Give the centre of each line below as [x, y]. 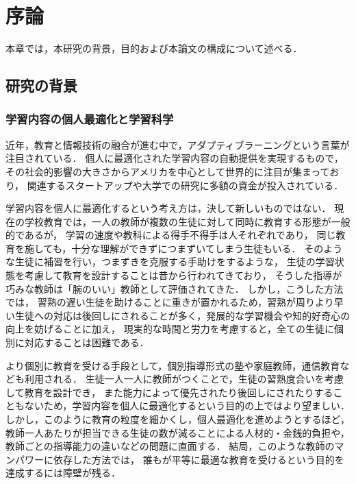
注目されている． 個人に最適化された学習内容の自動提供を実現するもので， [175, 158]
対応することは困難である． [87, 342]
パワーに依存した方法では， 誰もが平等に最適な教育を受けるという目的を [179, 459]
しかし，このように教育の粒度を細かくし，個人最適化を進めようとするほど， [178, 419]
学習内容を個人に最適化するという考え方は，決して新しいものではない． [168, 208]
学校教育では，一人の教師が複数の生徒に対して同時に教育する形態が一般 [187, 221]
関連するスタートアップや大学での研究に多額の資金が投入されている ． [185, 185]
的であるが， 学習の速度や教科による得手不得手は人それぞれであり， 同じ [171, 235]
